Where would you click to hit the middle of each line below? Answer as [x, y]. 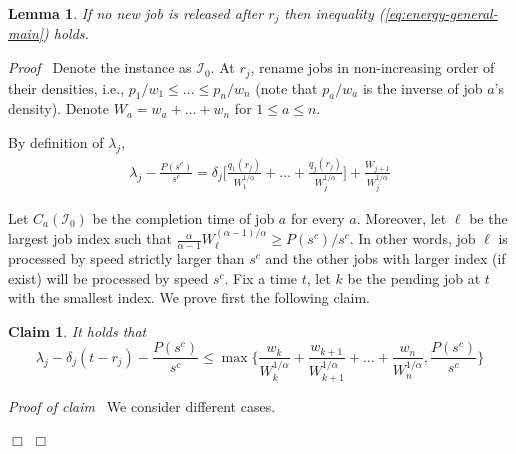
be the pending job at [414, 277]
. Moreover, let [401, 217]
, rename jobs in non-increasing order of [372, 67]
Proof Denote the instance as [100, 67]
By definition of [56, 141]
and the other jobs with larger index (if [385, 258]
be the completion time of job [183, 217]
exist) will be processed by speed [108, 277]
